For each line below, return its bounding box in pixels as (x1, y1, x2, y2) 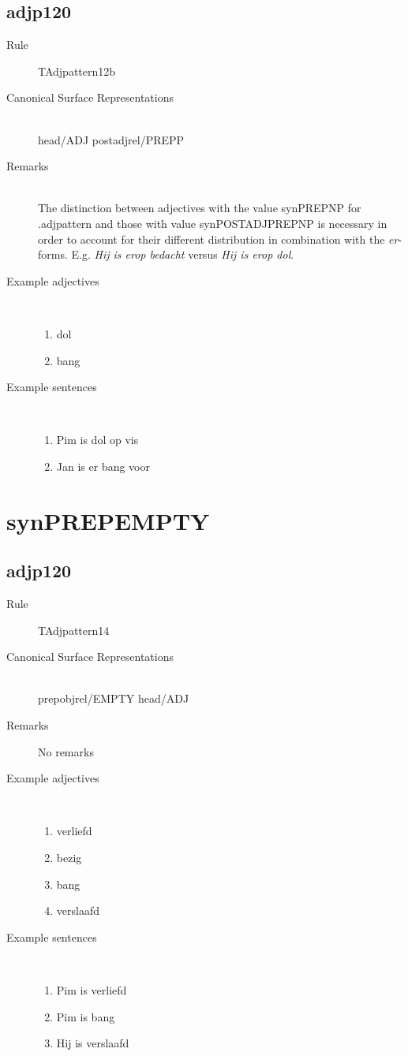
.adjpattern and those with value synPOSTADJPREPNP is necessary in (38, 215, 387, 231)
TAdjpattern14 (38, 621, 110, 638)
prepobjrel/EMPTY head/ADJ (38, 690, 189, 707)
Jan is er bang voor (56, 457, 150, 474)
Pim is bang (56, 1008, 115, 1024)
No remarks (38, 743, 94, 759)
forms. (38, 246, 68, 263)
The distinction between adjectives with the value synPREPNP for (38, 200, 361, 216)
